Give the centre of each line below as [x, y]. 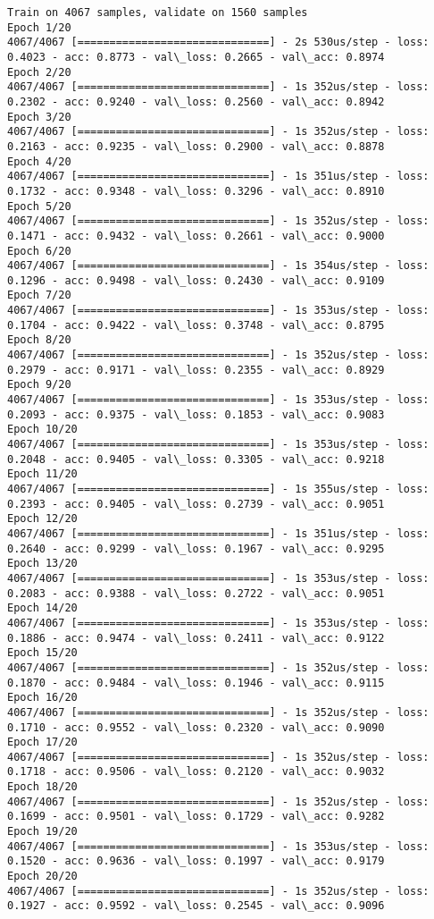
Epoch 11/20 [42, 474]
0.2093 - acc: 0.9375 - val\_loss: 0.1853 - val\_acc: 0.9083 [196, 414]
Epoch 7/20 [39, 295]
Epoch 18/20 [42, 787]
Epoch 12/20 [42, 519]
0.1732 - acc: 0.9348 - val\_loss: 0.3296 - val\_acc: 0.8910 [196, 191]
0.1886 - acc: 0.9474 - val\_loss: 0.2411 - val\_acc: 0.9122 [196, 638]
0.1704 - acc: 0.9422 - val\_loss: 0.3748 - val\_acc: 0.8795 [196, 325]
